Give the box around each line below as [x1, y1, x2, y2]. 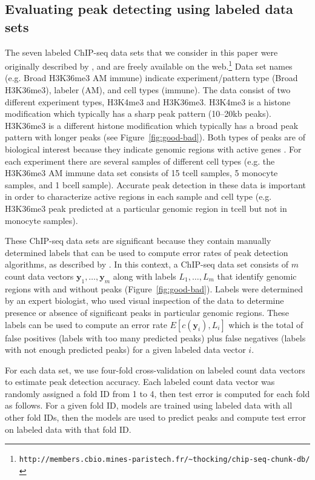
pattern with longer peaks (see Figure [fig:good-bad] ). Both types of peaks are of [5, 131, 305, 143]
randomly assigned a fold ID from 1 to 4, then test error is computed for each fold [5, 387, 310, 399]
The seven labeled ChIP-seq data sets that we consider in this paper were [5, 45, 278, 58]
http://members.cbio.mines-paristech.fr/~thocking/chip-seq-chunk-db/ [19, 455, 310, 464]
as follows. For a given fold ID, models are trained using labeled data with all [5, 399, 293, 412]
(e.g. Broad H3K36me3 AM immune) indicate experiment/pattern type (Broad [5, 71, 298, 84]
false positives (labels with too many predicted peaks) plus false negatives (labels [5, 331, 306, 344]
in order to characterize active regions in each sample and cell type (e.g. [5, 190, 272, 203]
